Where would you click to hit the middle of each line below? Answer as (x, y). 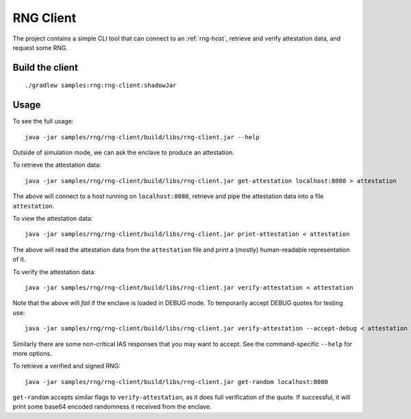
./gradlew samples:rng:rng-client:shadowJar (101, 85)
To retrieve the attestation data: (57, 165)
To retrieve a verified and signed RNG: (67, 366)
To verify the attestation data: (54, 272)
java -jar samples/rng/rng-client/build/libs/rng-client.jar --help (142, 137)
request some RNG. (40, 47)
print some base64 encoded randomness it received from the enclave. (112, 407)
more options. (32, 353)
